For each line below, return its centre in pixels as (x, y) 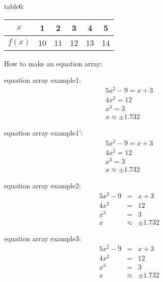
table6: (14, 6)
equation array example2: (42, 186)
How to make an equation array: (53, 63)
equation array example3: (42, 238)
